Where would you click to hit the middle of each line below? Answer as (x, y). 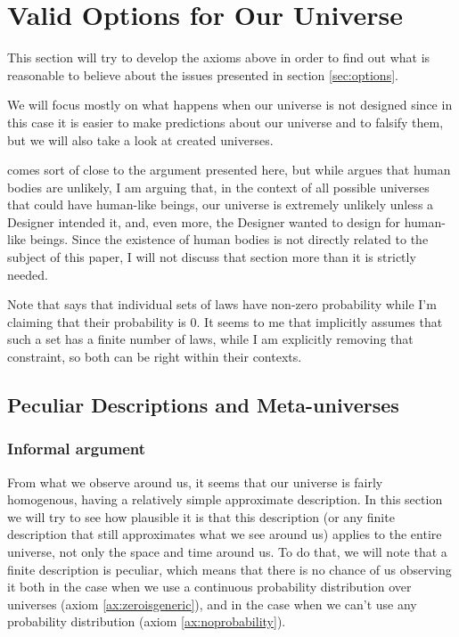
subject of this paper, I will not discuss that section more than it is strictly (212, 257)
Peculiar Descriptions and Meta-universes (203, 405)
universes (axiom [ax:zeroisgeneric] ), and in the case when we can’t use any (212, 604)
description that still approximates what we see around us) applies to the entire (225, 534)
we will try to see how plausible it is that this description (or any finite (201, 516)
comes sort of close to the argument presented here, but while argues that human (229, 170)
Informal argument (77, 449)
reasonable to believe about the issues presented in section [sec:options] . (203, 74)
